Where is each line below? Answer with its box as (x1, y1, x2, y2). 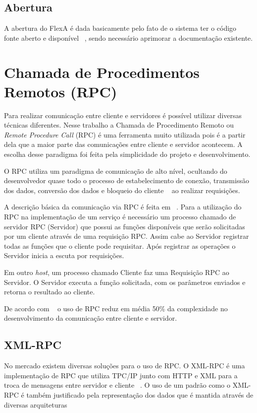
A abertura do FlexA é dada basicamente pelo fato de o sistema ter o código (4, 23, 237, 33)
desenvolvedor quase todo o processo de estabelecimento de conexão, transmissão (4, 175, 249, 186)
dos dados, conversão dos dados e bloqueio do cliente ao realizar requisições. (4, 185, 240, 195)
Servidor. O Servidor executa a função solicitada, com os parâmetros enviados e (4, 276, 246, 287)
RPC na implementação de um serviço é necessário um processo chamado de (4, 211, 236, 222)
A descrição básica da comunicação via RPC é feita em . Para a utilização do (4, 202, 242, 212)
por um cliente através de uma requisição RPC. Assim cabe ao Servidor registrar (4, 231, 249, 241)
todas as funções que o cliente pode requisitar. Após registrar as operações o (4, 240, 236, 251)
